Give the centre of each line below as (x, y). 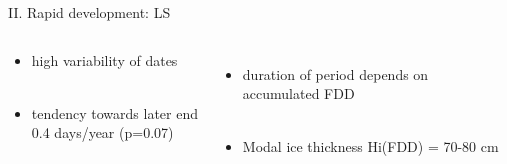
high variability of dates (104, 59)
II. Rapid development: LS (89, 12)
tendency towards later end (115, 112)
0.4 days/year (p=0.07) (102, 132)
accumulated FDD (298, 93)
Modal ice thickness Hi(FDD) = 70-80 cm (370, 146)
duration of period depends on (335, 73)
